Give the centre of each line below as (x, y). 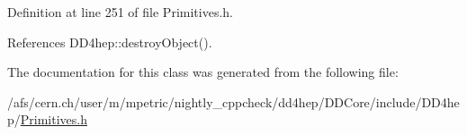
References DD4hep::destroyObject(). (110, 42)
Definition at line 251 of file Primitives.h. (120, 12)
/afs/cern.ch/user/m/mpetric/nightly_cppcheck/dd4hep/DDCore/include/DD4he (233, 101)
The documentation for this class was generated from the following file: (203, 72)
